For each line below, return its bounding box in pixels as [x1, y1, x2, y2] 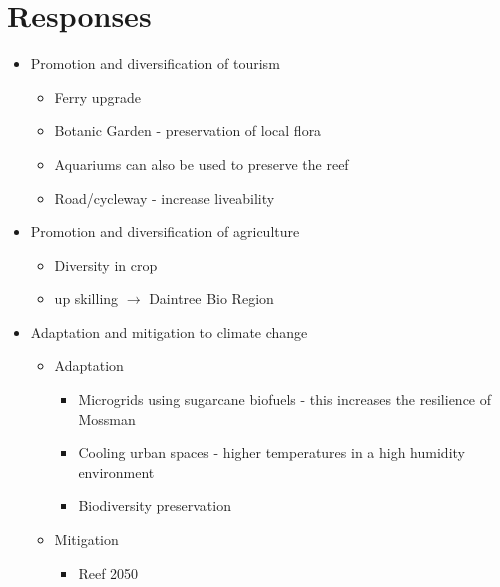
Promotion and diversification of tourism [30, 53, 280, 74]
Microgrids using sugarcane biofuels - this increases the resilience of [78, 389, 492, 410]
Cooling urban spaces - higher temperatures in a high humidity [78, 442, 465, 463]
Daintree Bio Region [149, 288, 274, 309]
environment [78, 461, 155, 482]
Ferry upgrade [54, 86, 141, 107]
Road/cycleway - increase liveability [54, 187, 275, 208]
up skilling [54, 288, 119, 309]
